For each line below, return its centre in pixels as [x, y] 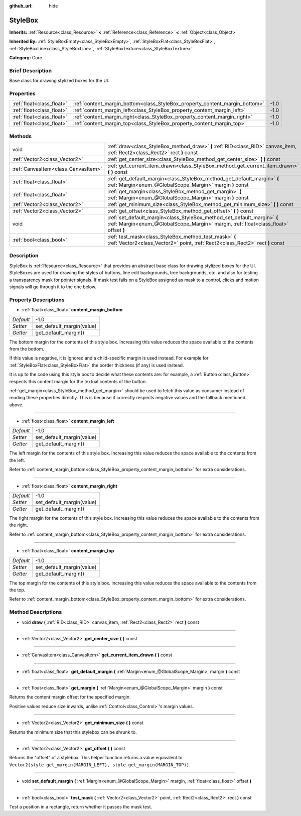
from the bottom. [27, 348]
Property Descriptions [37, 300]
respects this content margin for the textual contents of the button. [78, 381]
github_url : [21, 6]
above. [16, 405]
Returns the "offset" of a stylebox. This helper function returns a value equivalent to [96, 758]
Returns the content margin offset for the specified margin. [70, 697]
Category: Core [26, 58]
